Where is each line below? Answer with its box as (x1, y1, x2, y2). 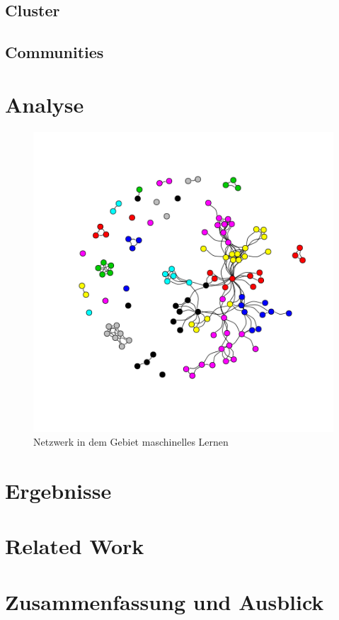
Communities (5, 41, 104, 63)
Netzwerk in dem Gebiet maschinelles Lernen (33, 434, 229, 449)
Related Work (5, 531, 144, 560)
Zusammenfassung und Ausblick (5, 587, 324, 616)
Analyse (5, 89, 84, 118)
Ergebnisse (5, 476, 112, 505)
